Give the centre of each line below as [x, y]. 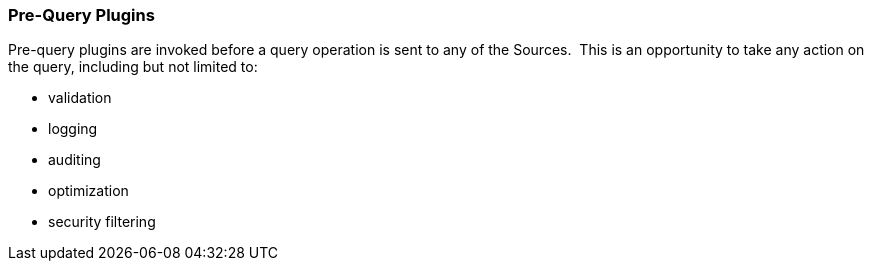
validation [80, 98]
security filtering [102, 222]
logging [73, 129]
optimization [88, 191]
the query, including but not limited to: [133, 67]
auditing [74, 160]
